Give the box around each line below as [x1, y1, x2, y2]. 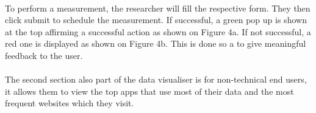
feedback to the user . [5, 49, 83, 61]
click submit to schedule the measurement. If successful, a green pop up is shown [5, 13, 307, 26]
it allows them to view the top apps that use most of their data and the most [5, 84, 294, 97]
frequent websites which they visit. [5, 97, 134, 109]
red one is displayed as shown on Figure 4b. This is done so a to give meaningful [5, 37, 306, 50]
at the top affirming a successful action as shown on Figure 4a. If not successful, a [5, 25, 311, 38]
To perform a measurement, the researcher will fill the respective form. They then [5, 1, 311, 14]
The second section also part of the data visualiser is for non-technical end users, [5, 73, 307, 86]
